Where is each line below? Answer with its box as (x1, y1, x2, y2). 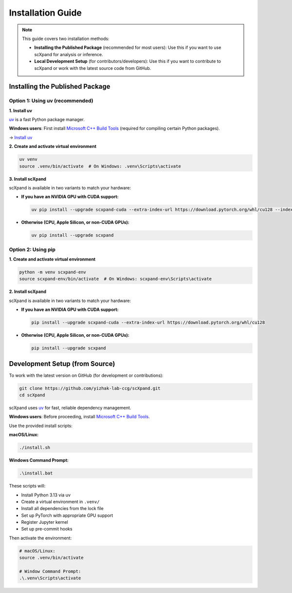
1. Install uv (9, 107, 33, 113)
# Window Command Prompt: (19, 569, 81, 574)
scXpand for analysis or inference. (34, 51, 103, 57)
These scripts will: (9, 483, 46, 489)
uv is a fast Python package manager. (9, 117, 85, 123)
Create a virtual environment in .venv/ (21, 498, 100, 505)
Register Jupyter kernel (21, 519, 68, 525)
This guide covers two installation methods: (22, 36, 109, 41)
